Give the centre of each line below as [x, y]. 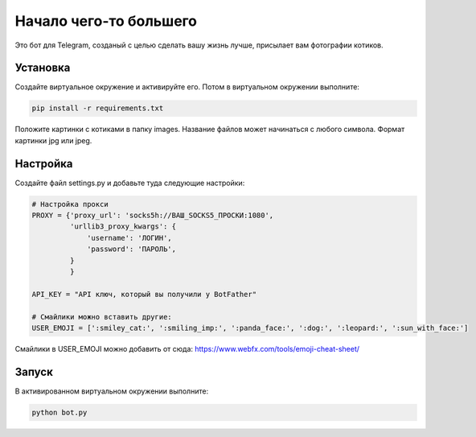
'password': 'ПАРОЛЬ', [132, 249]
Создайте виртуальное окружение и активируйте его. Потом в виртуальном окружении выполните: [187, 87]
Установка [43, 68]
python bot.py [59, 412]
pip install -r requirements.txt [98, 108]
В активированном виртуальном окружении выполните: [112, 391]
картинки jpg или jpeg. [53, 140]
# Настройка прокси [70, 204]
